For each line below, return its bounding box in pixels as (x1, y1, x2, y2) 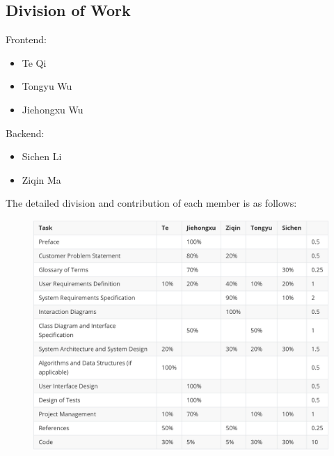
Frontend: (6, 32, 47, 47)
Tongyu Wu (22, 79, 72, 93)
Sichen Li (22, 149, 62, 164)
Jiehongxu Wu (22, 102, 83, 116)
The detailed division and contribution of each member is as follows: (6, 196, 297, 210)
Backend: (6, 125, 45, 140)
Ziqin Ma (22, 172, 61, 187)
